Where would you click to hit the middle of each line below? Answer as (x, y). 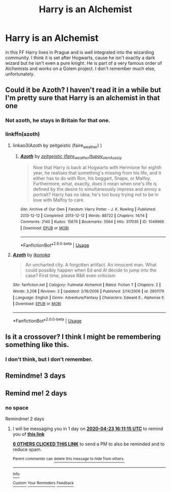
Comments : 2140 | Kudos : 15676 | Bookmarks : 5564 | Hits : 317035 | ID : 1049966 (92, 222)
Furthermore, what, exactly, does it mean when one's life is (95, 184)
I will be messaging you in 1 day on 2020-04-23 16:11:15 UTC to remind (88, 429)
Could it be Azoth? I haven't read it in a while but (83, 90)
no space (17, 408)
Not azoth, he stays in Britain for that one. (58, 120)
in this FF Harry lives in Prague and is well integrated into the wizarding (80, 52)
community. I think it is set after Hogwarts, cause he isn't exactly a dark (80, 58)
